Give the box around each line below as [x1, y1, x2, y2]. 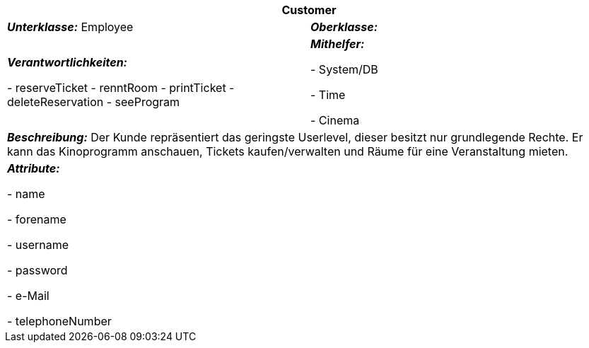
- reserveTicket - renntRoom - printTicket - [7, 81, 235, 95]
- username [7, 238, 69, 252]
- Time [310, 88, 346, 102]
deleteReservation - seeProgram [7, 95, 180, 109]
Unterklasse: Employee [7, 20, 134, 34]
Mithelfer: [310, 37, 365, 51]
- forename [7, 212, 66, 226]
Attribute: [7, 161, 60, 175]
